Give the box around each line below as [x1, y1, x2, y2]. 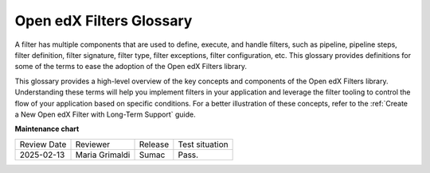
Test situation [178, 139, 229, 150]
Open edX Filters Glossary [14, 12, 193, 29]
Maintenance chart [14, 124, 80, 134]
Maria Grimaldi [75, 149, 131, 160]
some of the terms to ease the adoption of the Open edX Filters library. [14, 62, 247, 71]
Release [139, 139, 170, 150]
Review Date [19, 139, 67, 150]
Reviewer [75, 139, 111, 150]
